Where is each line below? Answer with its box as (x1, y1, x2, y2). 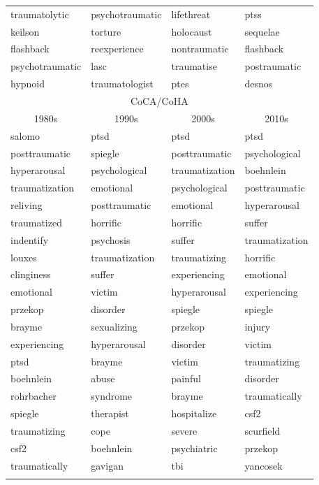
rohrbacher (10, 389, 57, 403)
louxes (10, 249, 37, 264)
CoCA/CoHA (130, 93, 188, 108)
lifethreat (171, 6, 211, 21)
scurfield (244, 424, 281, 437)
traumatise (171, 59, 217, 73)
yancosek (244, 458, 283, 472)
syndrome (91, 389, 133, 403)
